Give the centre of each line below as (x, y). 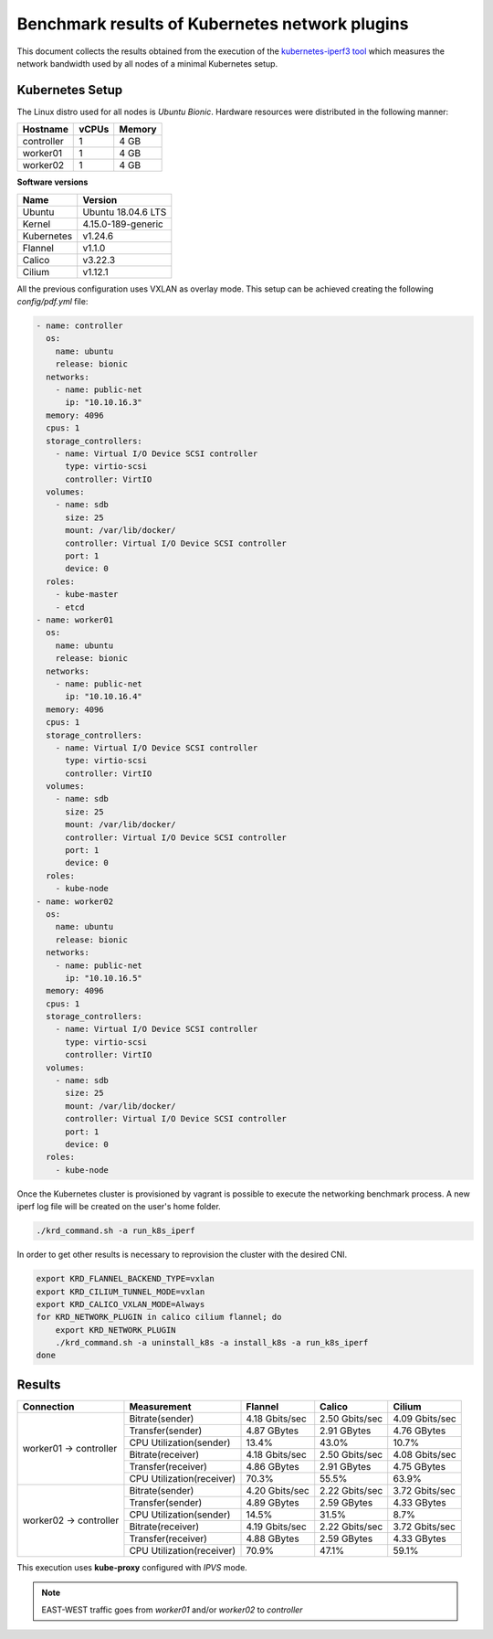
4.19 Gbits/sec (277, 1527)
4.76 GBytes (420, 1431)
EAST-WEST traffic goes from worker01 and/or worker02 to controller (172, 1610)
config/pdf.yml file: (52, 302)
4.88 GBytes (273, 1538)
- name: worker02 (75, 901)
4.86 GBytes (273, 1466)
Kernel (37, 224)
